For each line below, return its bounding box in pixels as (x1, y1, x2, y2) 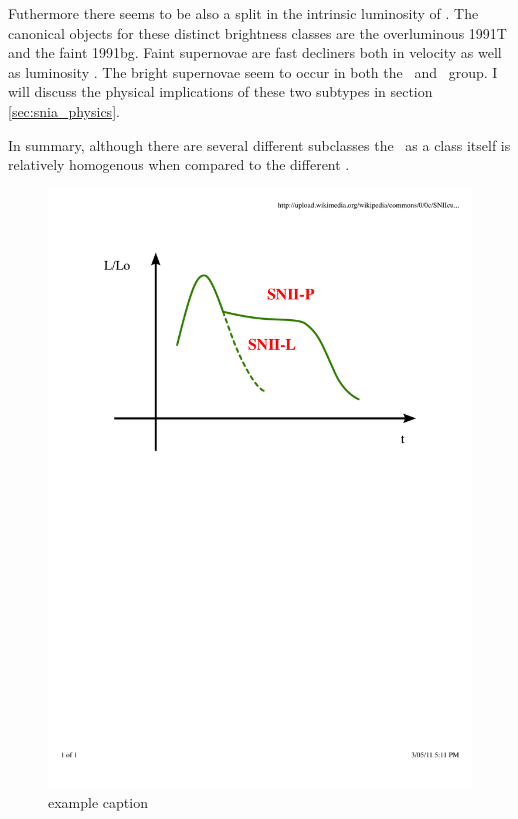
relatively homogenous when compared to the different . (8, 154, 350, 175)
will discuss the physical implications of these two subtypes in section (8, 81, 433, 102)
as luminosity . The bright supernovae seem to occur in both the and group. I (8, 61, 498, 82)
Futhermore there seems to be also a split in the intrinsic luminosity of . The (8, 3, 479, 23)
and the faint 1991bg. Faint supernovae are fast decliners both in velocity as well (8, 42, 502, 63)
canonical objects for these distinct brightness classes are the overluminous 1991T (8, 22, 507, 43)
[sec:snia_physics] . (8, 100, 120, 121)
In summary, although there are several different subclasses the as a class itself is (8, 134, 511, 155)
